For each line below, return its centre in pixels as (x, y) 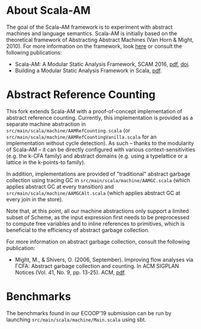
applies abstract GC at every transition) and (60, 186)
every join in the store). (35, 199)
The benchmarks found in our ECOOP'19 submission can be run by (89, 313)
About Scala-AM (49, 10)
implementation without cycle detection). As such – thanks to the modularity (100, 143)
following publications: (34, 52)
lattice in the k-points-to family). (46, 162)
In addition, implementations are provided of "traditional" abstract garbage (98, 174)
